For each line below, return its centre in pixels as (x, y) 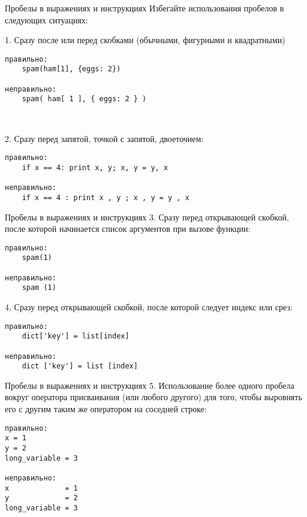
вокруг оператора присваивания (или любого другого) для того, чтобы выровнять (153, 397)
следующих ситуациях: (46, 19)
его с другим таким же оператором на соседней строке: (106, 409)
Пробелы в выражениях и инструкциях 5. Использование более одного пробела (150, 385)
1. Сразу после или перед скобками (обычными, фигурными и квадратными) (145, 40)
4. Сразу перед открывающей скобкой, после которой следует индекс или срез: (149, 307)
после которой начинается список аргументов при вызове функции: (128, 229)
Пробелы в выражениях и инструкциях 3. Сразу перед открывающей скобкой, (147, 217)
